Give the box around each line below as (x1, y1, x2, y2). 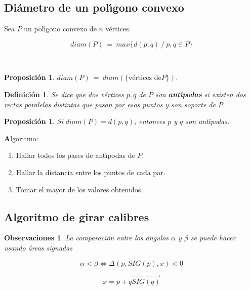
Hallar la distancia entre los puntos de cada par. (16, 167, 165, 177)
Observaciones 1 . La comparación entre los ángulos (4, 232, 169, 243)
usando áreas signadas (4, 242, 73, 253)
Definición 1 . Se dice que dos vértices (4, 89, 124, 99)
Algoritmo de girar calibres (4, 209, 149, 224)
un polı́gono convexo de (24, 23, 97, 34)
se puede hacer (190, 232, 236, 243)
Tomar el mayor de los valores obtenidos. (16, 184, 143, 194)
